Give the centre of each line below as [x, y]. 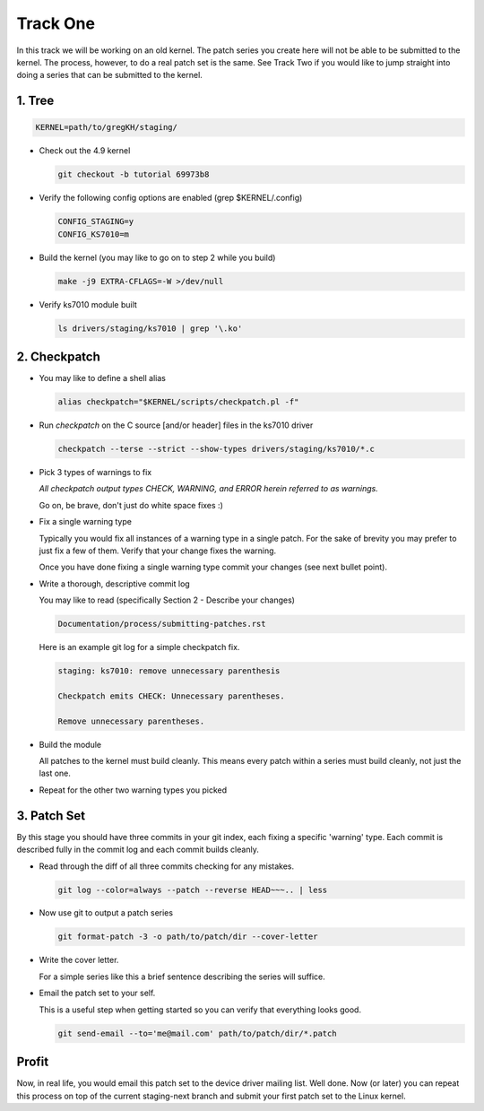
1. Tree [35, 101]
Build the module [70, 744]
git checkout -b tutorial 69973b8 [134, 174]
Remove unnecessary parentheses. [131, 721]
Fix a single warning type [85, 522]
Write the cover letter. [79, 960]
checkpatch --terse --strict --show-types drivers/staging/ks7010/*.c [216, 449]
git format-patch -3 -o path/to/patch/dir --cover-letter [188, 937]
